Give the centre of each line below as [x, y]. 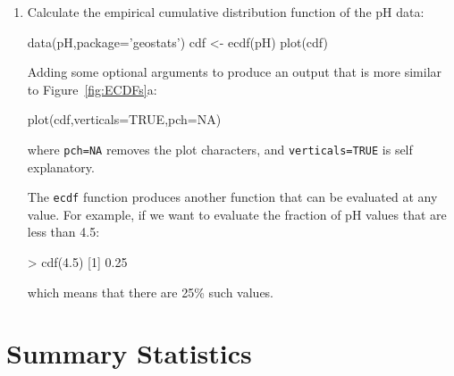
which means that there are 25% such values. [151, 292]
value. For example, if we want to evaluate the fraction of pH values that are [237, 214]
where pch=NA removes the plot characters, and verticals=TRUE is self [220, 149]
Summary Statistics [129, 353]
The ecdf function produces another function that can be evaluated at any [232, 197]
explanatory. [61, 167]
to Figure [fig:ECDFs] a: [92, 89]
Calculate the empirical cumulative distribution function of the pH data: [226, 12]
